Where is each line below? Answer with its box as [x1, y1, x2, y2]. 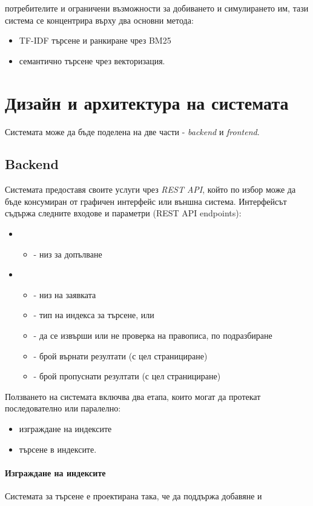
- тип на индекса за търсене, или [33, 308, 154, 321]
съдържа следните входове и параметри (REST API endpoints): [5, 207, 242, 219]
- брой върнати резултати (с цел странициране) [33, 349, 208, 362]
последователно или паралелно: [5, 402, 121, 414]
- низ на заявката [33, 288, 96, 301]
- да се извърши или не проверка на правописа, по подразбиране [33, 329, 272, 342]
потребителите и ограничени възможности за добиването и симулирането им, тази [5, 2, 309, 14]
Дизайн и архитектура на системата [5, 90, 289, 115]
